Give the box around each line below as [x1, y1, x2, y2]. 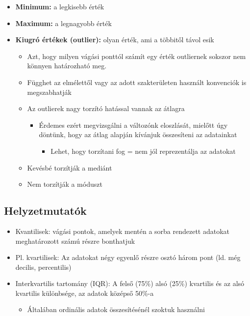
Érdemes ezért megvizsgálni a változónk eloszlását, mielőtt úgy [39, 119, 228, 130]
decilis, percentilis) [15, 261, 72, 272]
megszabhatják [27, 86, 72, 97]
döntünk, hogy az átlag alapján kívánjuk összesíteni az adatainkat [39, 129, 237, 140]
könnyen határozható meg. [27, 60, 107, 71]
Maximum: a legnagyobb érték [15, 18, 112, 28]
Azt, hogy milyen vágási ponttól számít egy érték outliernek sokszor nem [27, 51, 246, 61]
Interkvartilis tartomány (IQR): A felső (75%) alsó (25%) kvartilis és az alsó [15, 278, 245, 288]
